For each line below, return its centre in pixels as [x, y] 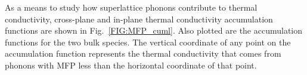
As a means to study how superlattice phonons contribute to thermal [131, 7]
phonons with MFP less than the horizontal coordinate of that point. [131, 65]
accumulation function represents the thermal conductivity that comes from [143, 53]
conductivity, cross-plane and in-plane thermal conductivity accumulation [139, 19]
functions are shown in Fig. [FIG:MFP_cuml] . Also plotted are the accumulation [154, 30]
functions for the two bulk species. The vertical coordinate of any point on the [148, 42]
